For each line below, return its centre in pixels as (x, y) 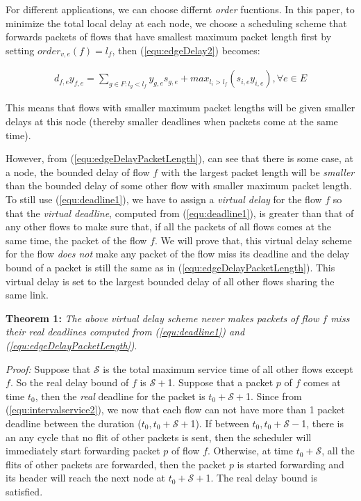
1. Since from (274, 396)
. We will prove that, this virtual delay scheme (253, 240)
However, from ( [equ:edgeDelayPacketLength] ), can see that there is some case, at (180, 158)
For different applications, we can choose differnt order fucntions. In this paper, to (180, 9)
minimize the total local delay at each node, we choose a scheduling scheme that (176, 23)
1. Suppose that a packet (220, 382)
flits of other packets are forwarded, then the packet (116, 464)
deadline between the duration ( (74, 423)
